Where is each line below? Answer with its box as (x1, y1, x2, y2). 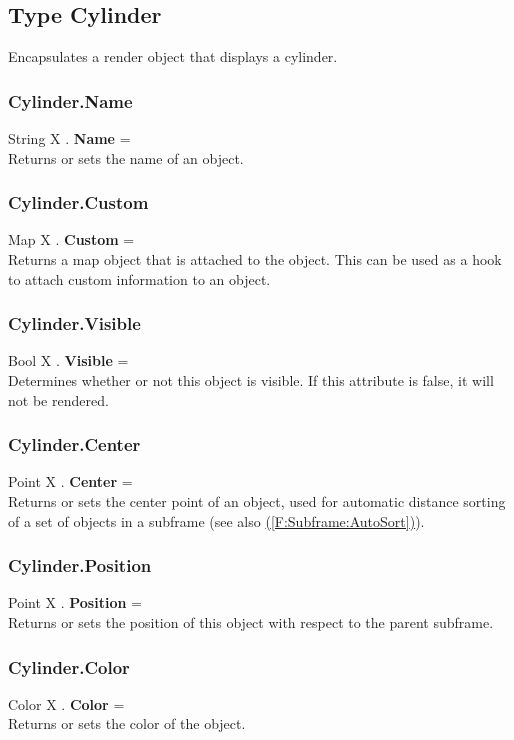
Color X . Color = (8, 693, 125, 714)
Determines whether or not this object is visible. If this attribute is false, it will (8, 370, 494, 391)
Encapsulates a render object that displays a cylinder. (8, 46, 338, 67)
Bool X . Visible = (8, 350, 129, 371)
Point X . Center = (8, 471, 133, 492)
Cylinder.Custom (8, 190, 149, 215)
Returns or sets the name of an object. (8, 147, 244, 168)
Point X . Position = (8, 592, 142, 613)
